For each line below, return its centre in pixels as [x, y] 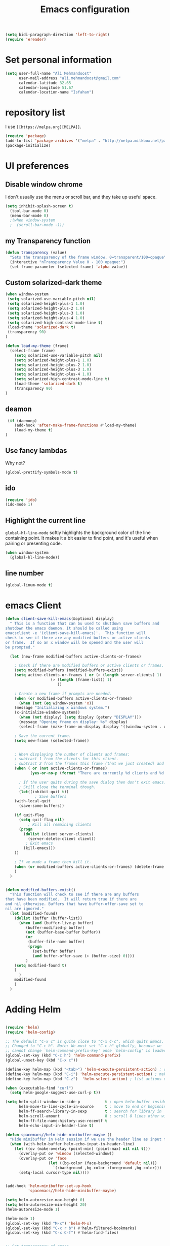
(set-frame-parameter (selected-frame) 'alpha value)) [69, 267]
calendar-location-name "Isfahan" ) [56, 92]
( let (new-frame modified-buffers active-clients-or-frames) [76, 657]
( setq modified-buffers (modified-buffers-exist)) [69, 670]
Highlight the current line [46, 520]
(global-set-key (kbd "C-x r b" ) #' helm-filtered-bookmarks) [71, 1228]
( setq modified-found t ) [40, 965]
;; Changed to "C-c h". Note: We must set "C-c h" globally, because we [83, 1046]
